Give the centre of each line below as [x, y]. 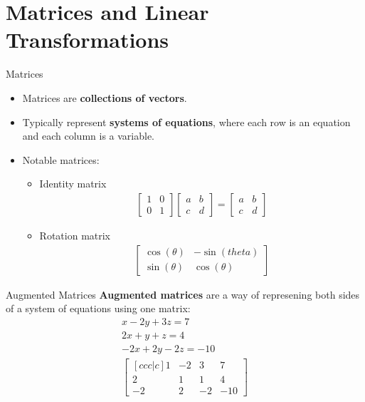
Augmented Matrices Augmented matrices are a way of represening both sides [183, 294]
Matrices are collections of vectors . [105, 97]
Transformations [88, 40]
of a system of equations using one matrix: [98, 308]
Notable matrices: [61, 159]
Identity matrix [73, 184]
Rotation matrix [75, 235]
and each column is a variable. [89, 136]
